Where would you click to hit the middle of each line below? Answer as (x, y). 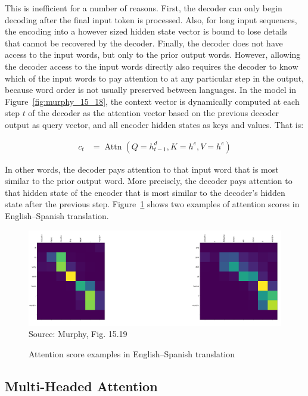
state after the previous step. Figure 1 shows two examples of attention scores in (152, 204)
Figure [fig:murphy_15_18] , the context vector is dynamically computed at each (152, 101)
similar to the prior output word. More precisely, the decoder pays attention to (149, 181)
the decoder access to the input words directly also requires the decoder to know (152, 66)
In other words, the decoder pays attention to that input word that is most (142, 169)
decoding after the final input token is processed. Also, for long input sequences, (151, 19)
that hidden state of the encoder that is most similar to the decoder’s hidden (145, 192)
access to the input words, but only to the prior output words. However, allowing (153, 54)
